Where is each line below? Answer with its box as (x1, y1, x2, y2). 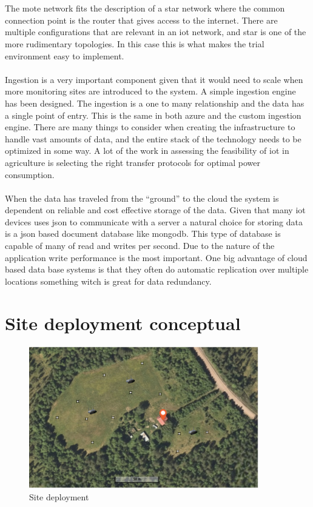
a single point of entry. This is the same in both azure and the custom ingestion (5, 108, 301, 121)
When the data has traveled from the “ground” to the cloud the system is (5, 191, 279, 204)
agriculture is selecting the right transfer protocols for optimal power (5, 156, 261, 168)
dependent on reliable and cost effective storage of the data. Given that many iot (5, 204, 306, 216)
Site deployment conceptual (5, 310, 241, 335)
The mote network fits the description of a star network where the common (5, 2, 285, 15)
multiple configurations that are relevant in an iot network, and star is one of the (5, 25, 306, 38)
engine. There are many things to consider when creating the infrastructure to (5, 121, 295, 133)
